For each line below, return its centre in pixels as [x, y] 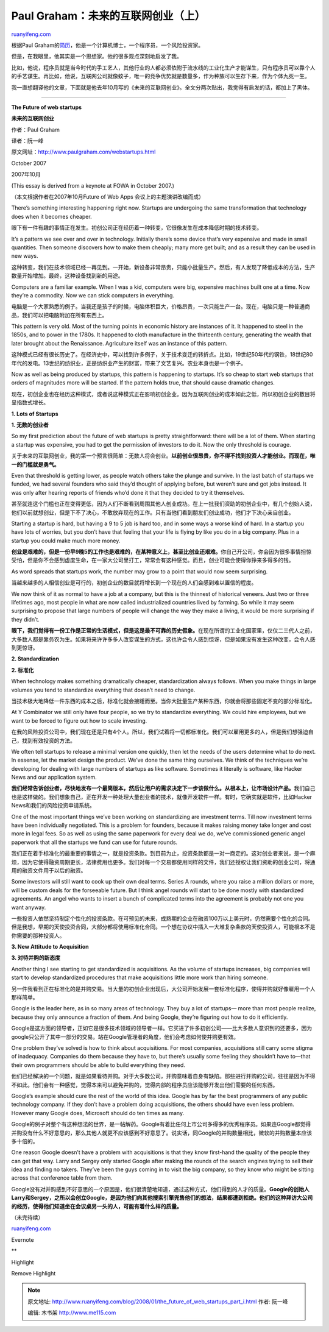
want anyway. [29, 907]
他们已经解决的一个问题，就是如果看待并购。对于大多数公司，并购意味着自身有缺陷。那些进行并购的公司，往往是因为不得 [163, 1076]
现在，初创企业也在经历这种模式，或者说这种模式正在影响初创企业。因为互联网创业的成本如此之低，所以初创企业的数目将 [163, 394]
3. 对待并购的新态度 [36, 958]
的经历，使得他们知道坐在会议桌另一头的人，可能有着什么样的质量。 [97, 1206]
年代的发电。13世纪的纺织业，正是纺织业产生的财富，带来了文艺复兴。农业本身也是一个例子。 [129, 363]
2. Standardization [35, 659]
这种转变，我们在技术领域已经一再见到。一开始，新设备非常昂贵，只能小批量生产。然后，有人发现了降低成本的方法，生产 [163, 267]
